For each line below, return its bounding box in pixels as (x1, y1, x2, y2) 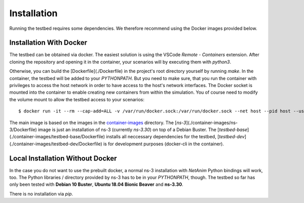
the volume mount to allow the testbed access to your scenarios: (9, 96, 144, 102)
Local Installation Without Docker (9, 154, 117, 163)
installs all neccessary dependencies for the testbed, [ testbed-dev (106, 134, 245, 140)
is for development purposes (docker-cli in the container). (103, 141, 224, 147)
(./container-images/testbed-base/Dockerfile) (9, 134, 105, 140)
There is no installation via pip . (9, 190, 73, 197)
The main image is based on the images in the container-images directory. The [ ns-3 (9, 119, 186, 126)
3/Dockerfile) (9, 127, 37, 133)
